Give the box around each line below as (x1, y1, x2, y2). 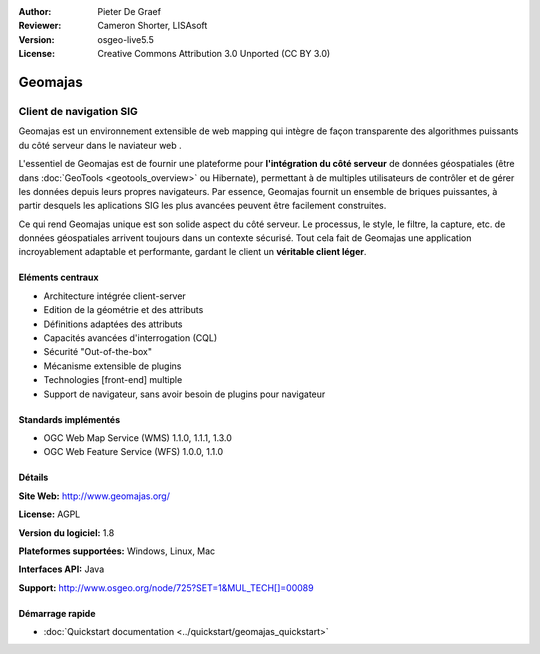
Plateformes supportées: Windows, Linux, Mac (18, 545, 216, 557)
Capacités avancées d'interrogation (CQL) (43, 332, 218, 344)
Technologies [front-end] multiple (43, 374, 183, 386)
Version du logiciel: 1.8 (18, 526, 115, 539)
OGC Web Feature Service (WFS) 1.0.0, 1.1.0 (43, 446, 224, 458)
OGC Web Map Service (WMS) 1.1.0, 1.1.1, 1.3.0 (43, 431, 232, 444)
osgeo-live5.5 (97, 33, 154, 45)
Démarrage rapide (18, 607, 96, 619)
